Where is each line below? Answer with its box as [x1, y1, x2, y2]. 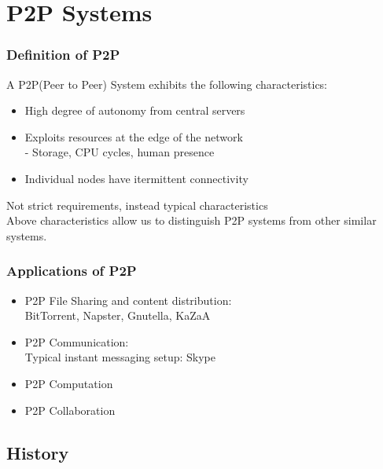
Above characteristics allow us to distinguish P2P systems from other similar [6, 212, 377, 229]
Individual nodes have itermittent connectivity [24, 170, 249, 186]
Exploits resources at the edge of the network [24, 128, 243, 145]
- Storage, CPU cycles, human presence [24, 144, 215, 160]
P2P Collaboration [24, 401, 116, 418]
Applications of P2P [6, 261, 137, 280]
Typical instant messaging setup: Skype [24, 349, 215, 365]
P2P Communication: [24, 333, 129, 350]
